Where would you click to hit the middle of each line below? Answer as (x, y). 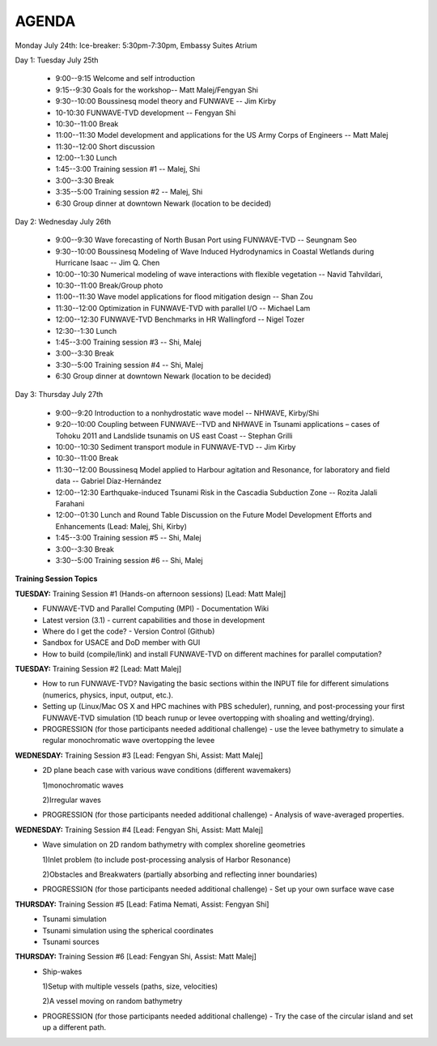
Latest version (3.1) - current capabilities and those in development (154, 620)
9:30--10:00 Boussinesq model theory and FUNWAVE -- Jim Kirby (166, 101)
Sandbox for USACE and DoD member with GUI (121, 643)
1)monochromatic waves (83, 785)
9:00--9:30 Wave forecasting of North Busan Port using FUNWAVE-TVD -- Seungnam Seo (206, 240)
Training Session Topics (56, 579)
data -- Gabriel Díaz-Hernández (108, 481)
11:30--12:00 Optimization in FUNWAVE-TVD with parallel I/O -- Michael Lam (183, 308)
